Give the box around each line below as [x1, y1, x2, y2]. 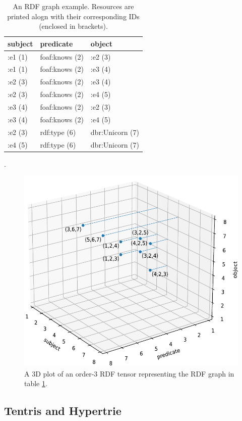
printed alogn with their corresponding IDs [7, 11, 140, 21]
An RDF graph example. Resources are [13, 1, 134, 11]
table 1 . [24, 378, 47, 389]
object [90, 38, 112, 49]
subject [8, 38, 33, 49]
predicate [40, 38, 73, 49]
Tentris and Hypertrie [4, 403, 122, 418]
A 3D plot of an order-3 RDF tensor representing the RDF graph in [24, 368, 234, 379]
